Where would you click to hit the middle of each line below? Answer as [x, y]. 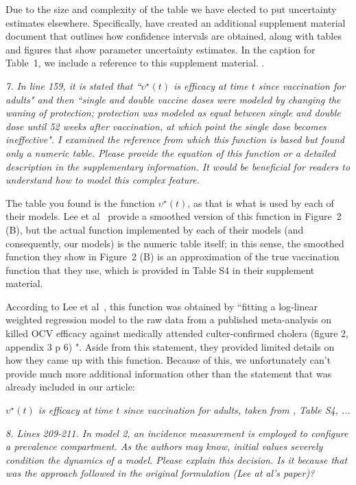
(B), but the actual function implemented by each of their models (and [155, 229]
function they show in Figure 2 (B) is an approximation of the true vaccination [173, 257]
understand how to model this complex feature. [103, 180]
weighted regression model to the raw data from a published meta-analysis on [168, 320]
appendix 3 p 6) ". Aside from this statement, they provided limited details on [170, 346]
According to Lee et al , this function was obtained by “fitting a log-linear [162, 306]
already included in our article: [70, 387]
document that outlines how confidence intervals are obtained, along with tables [174, 36]
